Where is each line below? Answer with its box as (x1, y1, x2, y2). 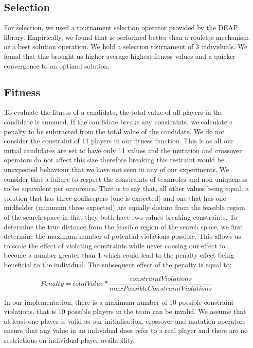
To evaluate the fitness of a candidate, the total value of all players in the (4, 107, 223, 117)
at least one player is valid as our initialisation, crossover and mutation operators (4, 315, 246, 326)
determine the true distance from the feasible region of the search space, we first (4, 221, 243, 231)
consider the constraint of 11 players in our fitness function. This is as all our (4, 136, 234, 146)
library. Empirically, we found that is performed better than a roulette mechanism (4, 32, 249, 42)
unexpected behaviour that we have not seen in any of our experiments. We (4, 164, 229, 174)
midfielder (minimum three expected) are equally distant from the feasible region (4, 202, 245, 212)
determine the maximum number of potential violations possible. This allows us (4, 231, 241, 241)
